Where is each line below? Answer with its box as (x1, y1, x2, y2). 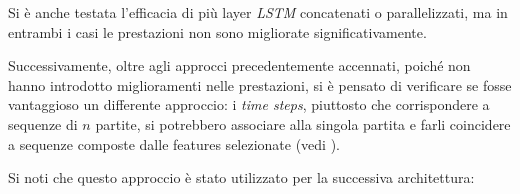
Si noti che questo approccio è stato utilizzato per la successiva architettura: (8, 167, 475, 188)
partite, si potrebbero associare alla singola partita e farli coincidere (95, 113, 511, 134)
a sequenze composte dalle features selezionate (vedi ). (8, 133, 341, 154)
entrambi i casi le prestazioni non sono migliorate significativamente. (8, 21, 427, 42)
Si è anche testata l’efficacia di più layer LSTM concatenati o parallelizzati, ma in (8, 2, 508, 22)
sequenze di (8, 113, 78, 134)
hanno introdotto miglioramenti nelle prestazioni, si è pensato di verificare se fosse (8, 74, 512, 95)
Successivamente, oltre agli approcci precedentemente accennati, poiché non (8, 55, 471, 76)
